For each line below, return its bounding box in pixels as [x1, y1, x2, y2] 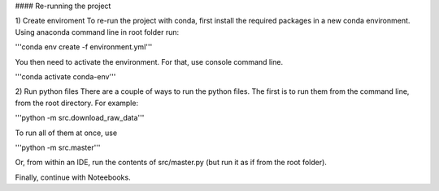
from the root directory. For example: [15, 98, 138, 108]
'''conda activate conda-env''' [15, 71, 116, 81]
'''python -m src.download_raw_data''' [15, 113, 145, 123]
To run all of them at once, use [15, 128, 118, 138]
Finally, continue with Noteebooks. [15, 172, 131, 182]
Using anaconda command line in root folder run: [15, 27, 180, 36]
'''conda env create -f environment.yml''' [15, 42, 153, 52]
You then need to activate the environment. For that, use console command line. [15, 57, 284, 66]
